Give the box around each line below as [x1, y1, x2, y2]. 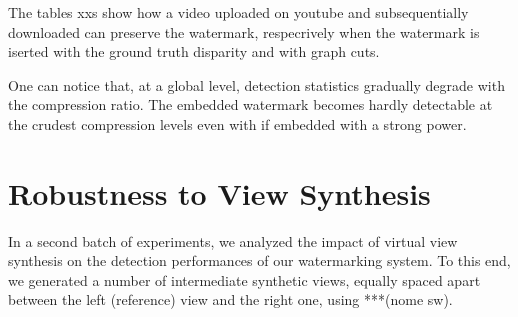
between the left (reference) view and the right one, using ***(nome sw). [8, 289, 453, 310]
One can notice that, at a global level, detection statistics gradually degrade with [8, 74, 505, 95]
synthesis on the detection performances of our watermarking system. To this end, [8, 250, 511, 271]
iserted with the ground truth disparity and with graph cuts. [8, 41, 380, 62]
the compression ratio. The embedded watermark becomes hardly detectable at [8, 94, 493, 115]
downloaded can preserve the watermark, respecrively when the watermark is [8, 21, 480, 42]
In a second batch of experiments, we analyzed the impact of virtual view [8, 230, 458, 251]
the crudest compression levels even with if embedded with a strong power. [8, 113, 467, 134]
